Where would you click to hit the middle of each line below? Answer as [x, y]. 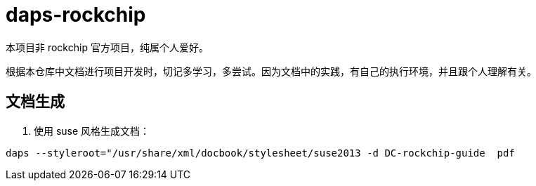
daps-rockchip [76, 15]
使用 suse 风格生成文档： [92, 131]
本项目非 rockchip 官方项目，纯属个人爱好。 [107, 47]
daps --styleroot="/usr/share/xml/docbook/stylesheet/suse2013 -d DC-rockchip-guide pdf [260, 153]
